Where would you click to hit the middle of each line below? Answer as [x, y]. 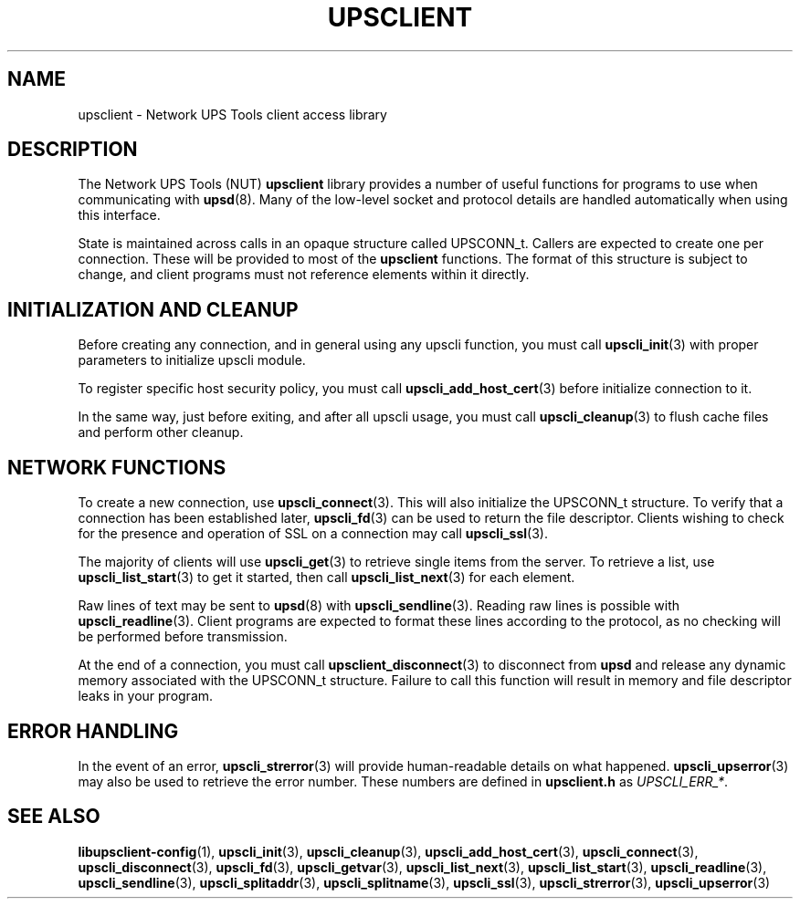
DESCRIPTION [73, 150]
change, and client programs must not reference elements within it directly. [304, 275]
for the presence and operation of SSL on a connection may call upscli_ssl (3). [313, 534]
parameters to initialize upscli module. [192, 360]
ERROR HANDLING [93, 731]
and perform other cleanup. [161, 432]
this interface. [119, 215]
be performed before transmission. [183, 637]
